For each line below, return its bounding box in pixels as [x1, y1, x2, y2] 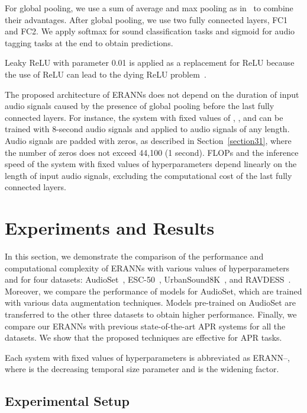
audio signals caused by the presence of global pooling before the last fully [5, 100, 274, 112]
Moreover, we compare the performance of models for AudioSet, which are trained [5, 284, 302, 297]
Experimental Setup [5, 392, 130, 410]
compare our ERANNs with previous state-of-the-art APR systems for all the [5, 319, 286, 332]
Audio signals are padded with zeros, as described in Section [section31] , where [5, 134, 292, 146]
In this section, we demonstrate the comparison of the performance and [5, 250, 264, 262]
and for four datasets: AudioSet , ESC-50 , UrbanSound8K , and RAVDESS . [5, 273, 291, 286]
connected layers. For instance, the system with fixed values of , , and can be [5, 111, 283, 123]
